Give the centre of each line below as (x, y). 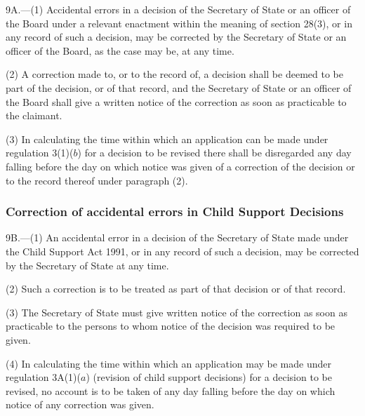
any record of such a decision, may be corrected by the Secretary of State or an (176, 37)
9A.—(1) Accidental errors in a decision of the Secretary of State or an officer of (178, 9)
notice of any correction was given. (80, 404)
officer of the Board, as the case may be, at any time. (120, 50)
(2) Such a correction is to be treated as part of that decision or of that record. (176, 289)
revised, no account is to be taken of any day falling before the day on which (171, 390)
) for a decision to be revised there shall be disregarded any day (214, 153)
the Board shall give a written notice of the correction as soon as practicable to (176, 101)
